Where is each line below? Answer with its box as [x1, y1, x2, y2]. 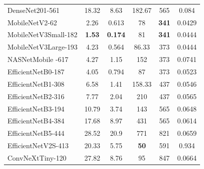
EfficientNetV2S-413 [7, 140, 69, 151]
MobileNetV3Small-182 [7, 29, 78, 40]
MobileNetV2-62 [7, 17, 57, 27]
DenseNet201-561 [7, 4, 60, 15]
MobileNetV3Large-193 [7, 42, 78, 52]
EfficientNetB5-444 [7, 128, 65, 138]
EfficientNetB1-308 [7, 78, 65, 89]
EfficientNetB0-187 [7, 66, 65, 76]
